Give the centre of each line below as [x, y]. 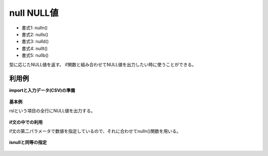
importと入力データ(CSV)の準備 [42, 90]
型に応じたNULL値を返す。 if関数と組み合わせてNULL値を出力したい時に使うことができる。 [103, 64]
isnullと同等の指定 [28, 142]
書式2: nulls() [35, 34]
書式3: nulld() [35, 42]
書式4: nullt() [35, 48]
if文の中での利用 [26, 122]
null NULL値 [34, 13]
